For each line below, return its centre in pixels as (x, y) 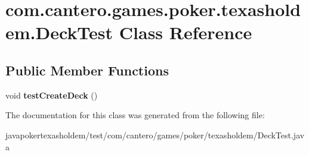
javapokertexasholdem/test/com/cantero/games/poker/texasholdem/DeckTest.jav (155, 135)
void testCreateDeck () (52, 95)
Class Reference (186, 32)
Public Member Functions (87, 70)
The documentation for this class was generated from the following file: (135, 115)
